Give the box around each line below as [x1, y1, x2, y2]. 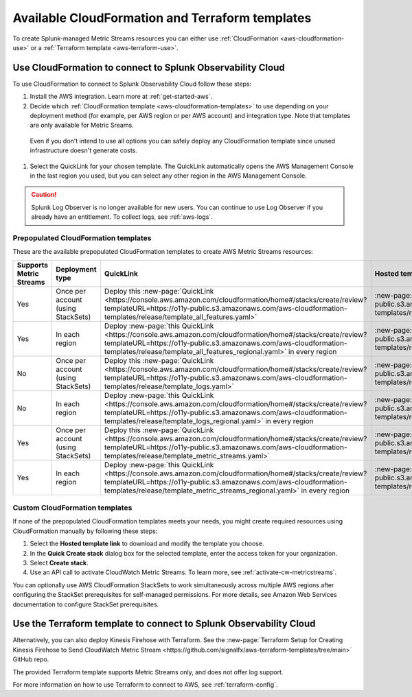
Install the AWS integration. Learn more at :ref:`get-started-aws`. [30, 93, 213, 101]
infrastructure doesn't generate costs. [30, 146, 137, 154]
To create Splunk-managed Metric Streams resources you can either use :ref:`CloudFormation [12, 34, 279, 43]
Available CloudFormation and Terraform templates [12, 10, 312, 25]
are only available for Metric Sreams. [30, 121, 134, 130]
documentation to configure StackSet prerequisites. [12, 600, 159, 609]
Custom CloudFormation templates [12, 503, 133, 512]
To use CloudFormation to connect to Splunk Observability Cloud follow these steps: [12, 80, 252, 88]
